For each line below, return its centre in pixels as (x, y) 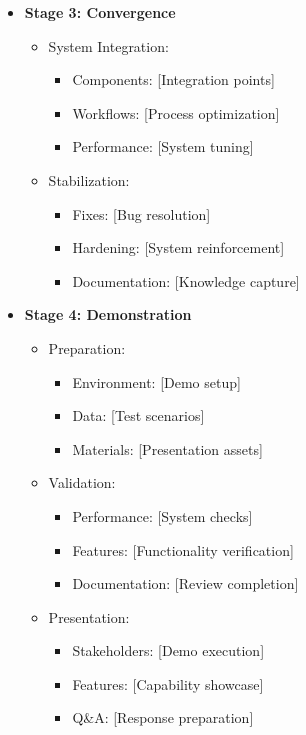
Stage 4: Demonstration (108, 314)
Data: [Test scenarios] (138, 415)
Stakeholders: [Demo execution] (168, 650)
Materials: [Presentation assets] (167, 448)
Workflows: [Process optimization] (176, 112)
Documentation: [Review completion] (185, 583)
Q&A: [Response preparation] (163, 717)
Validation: (82, 482)
